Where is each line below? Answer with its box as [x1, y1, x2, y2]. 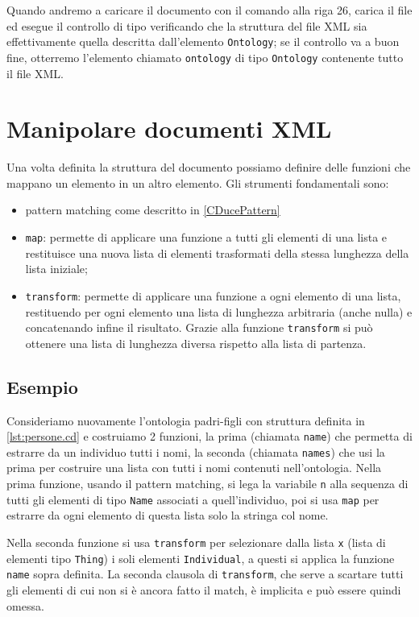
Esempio [6, 374, 78, 399]
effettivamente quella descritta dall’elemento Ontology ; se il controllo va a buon [6, 33, 400, 50]
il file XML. [6, 64, 64, 81]
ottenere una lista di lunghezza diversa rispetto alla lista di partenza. [25, 334, 367, 351]
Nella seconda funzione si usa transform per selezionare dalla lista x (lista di [6, 533, 386, 550]
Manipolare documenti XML [6, 112, 332, 145]
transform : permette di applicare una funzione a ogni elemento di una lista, [25, 287, 401, 304]
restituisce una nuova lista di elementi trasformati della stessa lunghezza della [25, 244, 409, 261]
